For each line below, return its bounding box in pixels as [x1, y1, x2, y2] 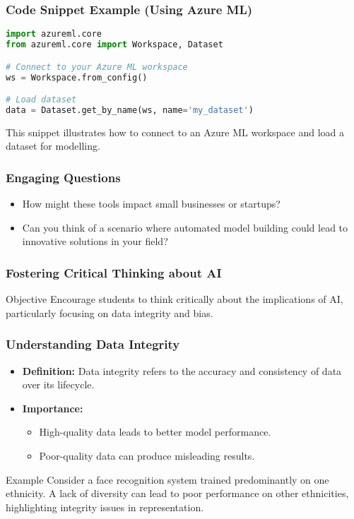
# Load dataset [6, 95, 77, 105]
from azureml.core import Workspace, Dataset [6, 40, 223, 50]
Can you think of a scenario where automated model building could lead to [22, 220, 348, 234]
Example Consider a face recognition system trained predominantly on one [6, 472, 329, 487]
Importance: [22, 400, 83, 415]
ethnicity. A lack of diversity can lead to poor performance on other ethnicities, [6, 486, 349, 501]
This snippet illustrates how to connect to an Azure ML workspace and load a [6, 124, 345, 139]
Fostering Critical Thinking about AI [6, 263, 222, 281]
